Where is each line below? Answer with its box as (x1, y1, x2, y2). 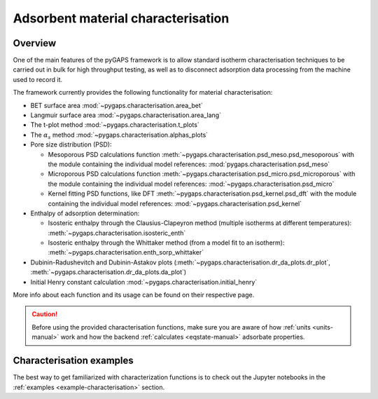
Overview (13, 37, 57, 49)
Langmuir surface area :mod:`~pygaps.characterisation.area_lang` (30, 111, 222, 119)
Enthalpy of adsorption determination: (30, 209, 140, 217)
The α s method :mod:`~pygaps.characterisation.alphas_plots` (30, 130, 209, 140)
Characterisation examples (13, 355, 134, 367)
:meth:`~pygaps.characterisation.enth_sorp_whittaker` (48, 248, 204, 257)
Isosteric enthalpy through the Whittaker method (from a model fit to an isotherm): (48, 238, 285, 247)
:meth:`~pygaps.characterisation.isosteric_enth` (48, 229, 186, 237)
